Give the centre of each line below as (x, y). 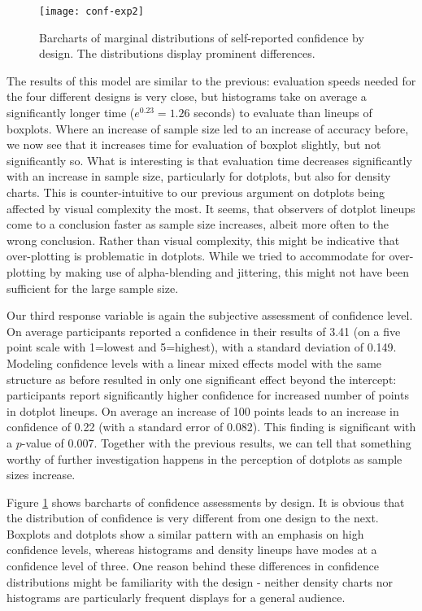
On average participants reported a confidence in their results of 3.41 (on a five (204, 331)
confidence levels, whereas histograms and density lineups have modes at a (192, 550)
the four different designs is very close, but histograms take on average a (187, 96)
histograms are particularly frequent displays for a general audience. (176, 598)
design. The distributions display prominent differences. (177, 53)
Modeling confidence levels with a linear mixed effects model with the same (194, 362)
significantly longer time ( (71, 113)
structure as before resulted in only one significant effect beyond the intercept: (202, 379)
